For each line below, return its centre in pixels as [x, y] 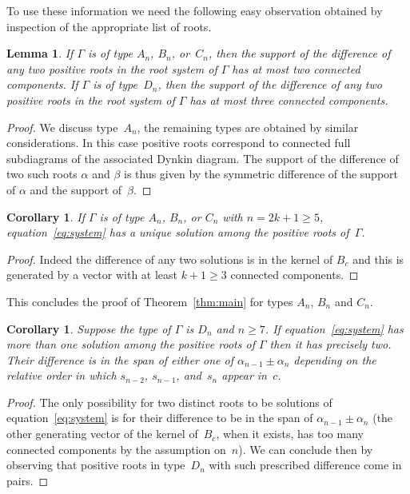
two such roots [42, 174]
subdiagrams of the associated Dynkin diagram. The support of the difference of [203, 158]
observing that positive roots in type [96, 465]
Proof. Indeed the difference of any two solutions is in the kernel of [170, 259]
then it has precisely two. [330, 344]
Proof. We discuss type [62, 127]
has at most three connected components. [289, 100]
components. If [42, 84]
